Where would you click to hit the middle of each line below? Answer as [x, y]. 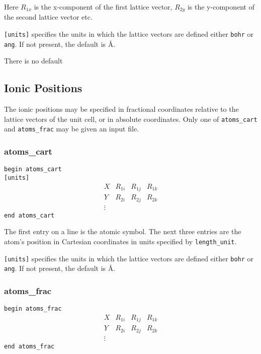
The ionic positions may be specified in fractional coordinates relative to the [121, 109]
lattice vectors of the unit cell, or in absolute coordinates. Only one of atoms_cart [131, 119]
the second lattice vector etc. [48, 17]
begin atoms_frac [33, 309]
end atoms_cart [29, 215]
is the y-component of [221, 7]
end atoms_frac [29, 346]
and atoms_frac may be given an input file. [72, 129]
